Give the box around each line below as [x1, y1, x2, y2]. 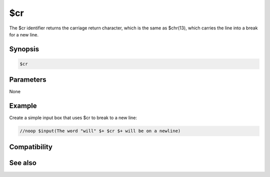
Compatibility [9, 143, 52, 151]
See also [9, 159, 37, 167]
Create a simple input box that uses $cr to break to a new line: [9, 115, 137, 121]
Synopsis [9, 45, 39, 53]
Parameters [9, 75, 46, 84]
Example [9, 102, 37, 110]
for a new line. [9, 31, 38, 37]
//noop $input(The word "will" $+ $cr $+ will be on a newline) [19, 128, 181, 134]
